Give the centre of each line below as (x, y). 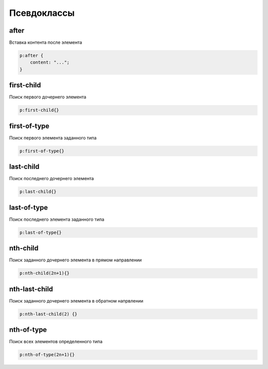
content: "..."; (50, 62)
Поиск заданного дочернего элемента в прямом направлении (75, 260)
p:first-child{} (39, 110)
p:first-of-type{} (42, 151)
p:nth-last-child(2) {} (49, 314)
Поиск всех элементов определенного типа (56, 342)
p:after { (32, 56)
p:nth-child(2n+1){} (44, 273)
